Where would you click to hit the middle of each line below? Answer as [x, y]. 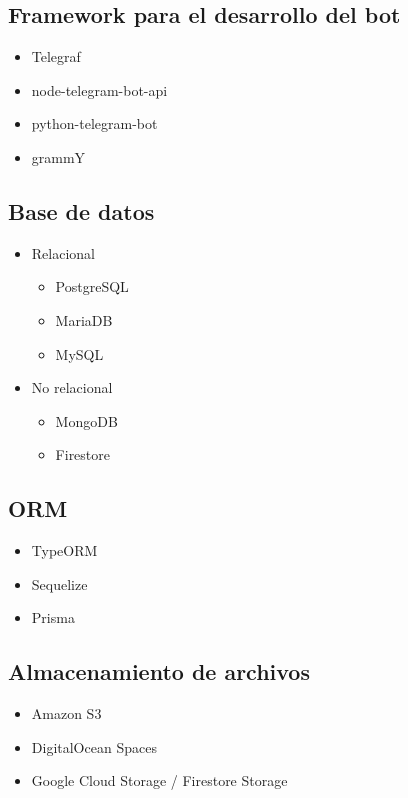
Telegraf [56, 56]
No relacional [72, 387]
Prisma [53, 617]
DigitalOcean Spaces [94, 746]
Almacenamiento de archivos [159, 671]
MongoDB [86, 420]
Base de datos [81, 210]
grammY [58, 156]
